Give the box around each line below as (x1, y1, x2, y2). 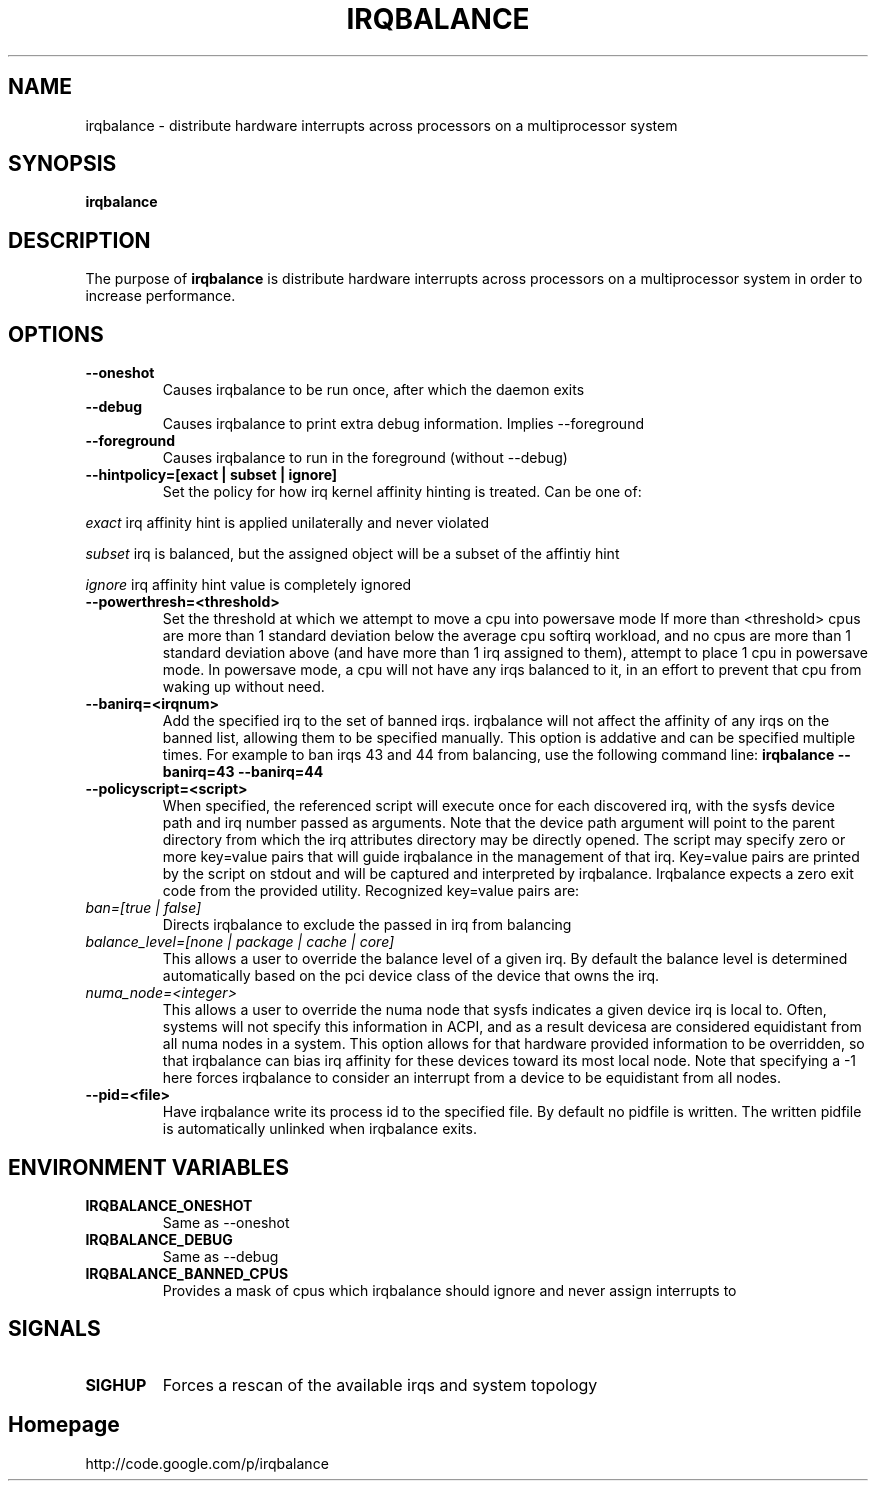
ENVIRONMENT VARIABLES (8, 1154, 289, 1180)
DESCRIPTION (8, 227, 151, 253)
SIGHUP (85, 1374, 147, 1395)
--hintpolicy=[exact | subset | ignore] (85, 466, 338, 484)
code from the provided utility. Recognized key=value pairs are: (162, 882, 580, 900)
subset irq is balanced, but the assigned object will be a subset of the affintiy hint (85, 545, 620, 563)
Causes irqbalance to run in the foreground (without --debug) (162, 449, 568, 467)
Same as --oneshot (162, 1213, 290, 1231)
